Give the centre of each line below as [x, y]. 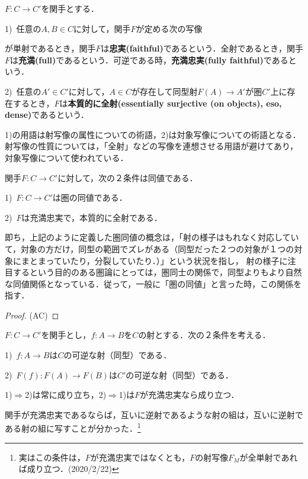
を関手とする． [70, 8]
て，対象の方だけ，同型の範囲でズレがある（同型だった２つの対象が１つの [150, 248]
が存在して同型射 [165, 91]
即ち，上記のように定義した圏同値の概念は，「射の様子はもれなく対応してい [152, 237]
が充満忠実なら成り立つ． [190, 395]
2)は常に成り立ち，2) [66, 395]
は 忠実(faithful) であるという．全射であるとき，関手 [202, 48]
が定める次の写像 [169, 28]
